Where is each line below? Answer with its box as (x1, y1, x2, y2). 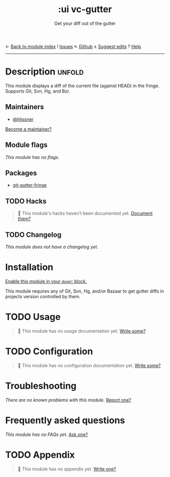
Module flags (5, 141, 48, 149)
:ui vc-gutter (58, 4, 112, 15)
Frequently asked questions (5, 414, 125, 426)
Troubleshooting (5, 380, 77, 391)
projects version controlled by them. (5, 293, 81, 299)
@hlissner (12, 116, 34, 122)
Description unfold (5, 66, 84, 77)
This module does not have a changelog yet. (5, 244, 99, 250)
